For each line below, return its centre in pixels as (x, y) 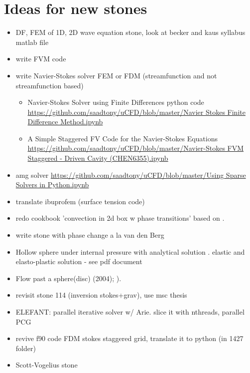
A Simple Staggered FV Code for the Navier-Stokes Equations (123, 138)
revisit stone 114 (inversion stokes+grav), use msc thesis (101, 295)
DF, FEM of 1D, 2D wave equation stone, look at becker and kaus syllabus (130, 32)
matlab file (32, 42)
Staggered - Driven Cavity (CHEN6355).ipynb (98, 158)
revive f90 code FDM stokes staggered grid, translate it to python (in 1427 (129, 338)
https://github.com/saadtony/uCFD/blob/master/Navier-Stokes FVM (136, 148)
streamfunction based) (50, 85)
